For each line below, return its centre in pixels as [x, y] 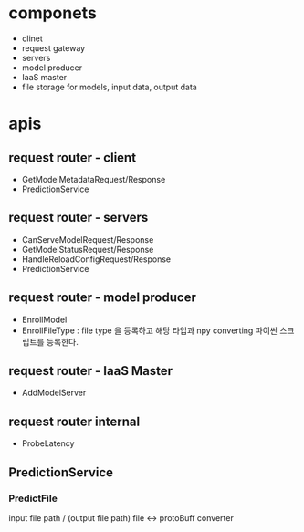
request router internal [74, 421]
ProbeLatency [48, 443]
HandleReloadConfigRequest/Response [96, 259]
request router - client [73, 157]
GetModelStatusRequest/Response [88, 249]
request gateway [53, 47]
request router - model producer [103, 298]
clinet [32, 38]
